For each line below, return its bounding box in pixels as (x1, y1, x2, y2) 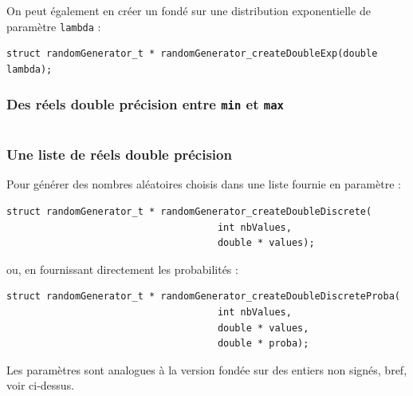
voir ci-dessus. (6, 377, 75, 394)
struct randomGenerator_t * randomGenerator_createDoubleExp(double (6, 48, 378, 60)
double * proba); (217, 338, 309, 350)
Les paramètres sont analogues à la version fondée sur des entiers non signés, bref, (6, 361, 407, 378)
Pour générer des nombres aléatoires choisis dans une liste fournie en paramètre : (6, 176, 401, 192)
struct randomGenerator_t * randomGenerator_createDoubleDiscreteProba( (6, 291, 400, 303)
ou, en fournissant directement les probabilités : (6, 260, 238, 277)
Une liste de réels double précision (6, 145, 232, 164)
